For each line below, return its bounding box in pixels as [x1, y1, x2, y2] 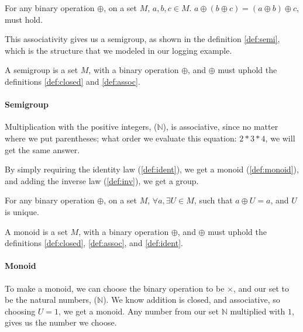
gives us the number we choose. [5, 316, 117, 328]
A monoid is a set [5, 225, 68, 237]
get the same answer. [5, 143, 80, 155]
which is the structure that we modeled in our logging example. [5, 44, 232, 56]
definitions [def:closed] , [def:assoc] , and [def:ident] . [5, 237, 183, 249]
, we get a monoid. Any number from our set [58, 305, 219, 317]
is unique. [5, 205, 39, 217]
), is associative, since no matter [163, 120, 278, 133]
